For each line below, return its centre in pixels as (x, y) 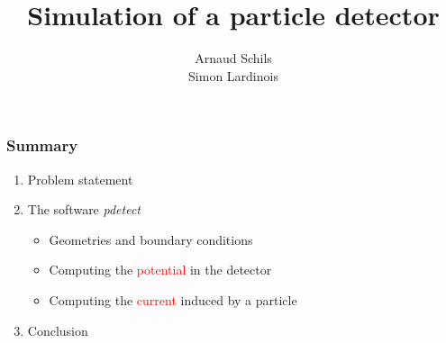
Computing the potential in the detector (160, 270)
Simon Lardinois (233, 75)
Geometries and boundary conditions (151, 239)
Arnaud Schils (233, 58)
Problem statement (80, 179)
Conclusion (58, 330)
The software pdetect (84, 209)
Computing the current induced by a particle (173, 299)
